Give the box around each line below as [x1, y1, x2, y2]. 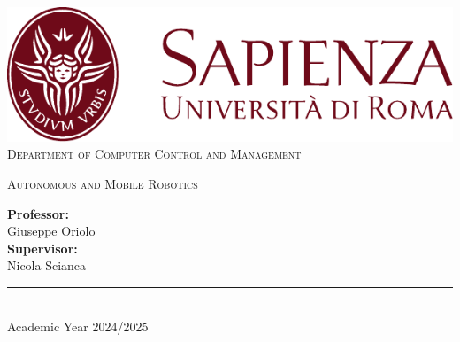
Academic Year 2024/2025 [7, 316, 149, 335]
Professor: [7, 204, 69, 222]
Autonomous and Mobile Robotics [7, 174, 198, 192]
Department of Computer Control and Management [7, 144, 302, 163]
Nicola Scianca [7, 256, 87, 275]
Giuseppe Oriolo [7, 222, 96, 240]
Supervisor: [7, 238, 78, 257]
